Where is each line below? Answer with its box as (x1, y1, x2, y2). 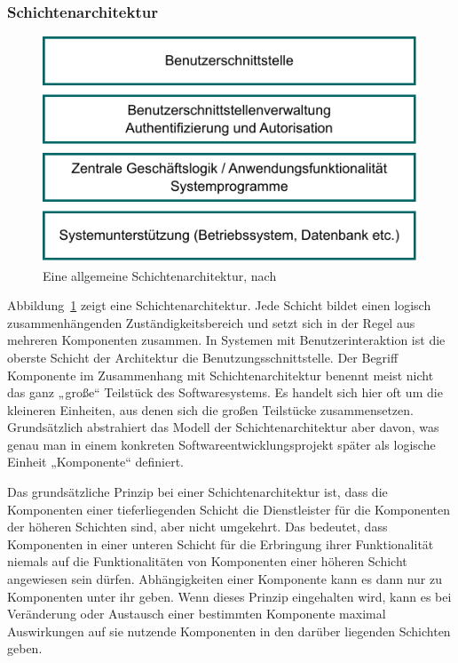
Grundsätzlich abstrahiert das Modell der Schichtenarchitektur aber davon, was (7, 418, 439, 436)
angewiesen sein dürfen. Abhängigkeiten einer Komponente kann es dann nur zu (7, 570, 442, 588)
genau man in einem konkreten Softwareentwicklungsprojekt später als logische (7, 435, 436, 453)
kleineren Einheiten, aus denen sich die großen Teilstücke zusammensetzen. (7, 400, 414, 419)
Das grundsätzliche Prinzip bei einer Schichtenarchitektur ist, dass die (7, 483, 388, 501)
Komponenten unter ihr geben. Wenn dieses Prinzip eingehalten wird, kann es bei (7, 587, 452, 605)
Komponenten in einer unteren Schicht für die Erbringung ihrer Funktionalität (7, 534, 434, 553)
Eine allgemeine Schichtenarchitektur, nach (43, 266, 277, 284)
